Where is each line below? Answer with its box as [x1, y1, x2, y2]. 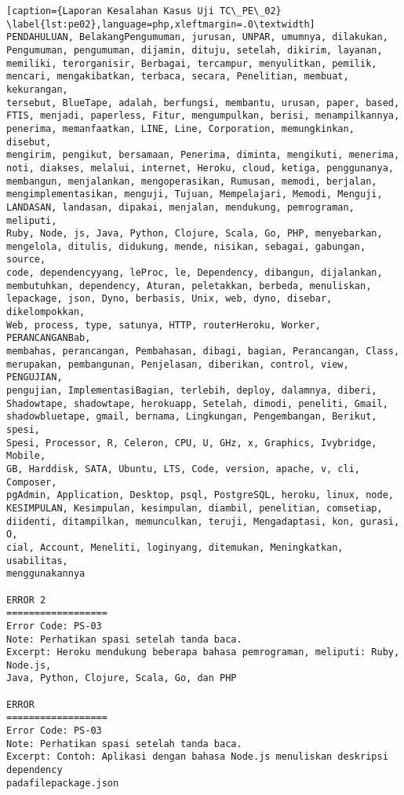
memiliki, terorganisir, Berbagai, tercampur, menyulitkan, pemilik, [6, 57, 377, 69]
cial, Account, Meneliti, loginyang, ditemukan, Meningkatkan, [6, 541, 344, 553]
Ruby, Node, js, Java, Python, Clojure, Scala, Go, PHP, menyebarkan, [6, 228, 383, 240]
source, [6, 254, 46, 266]
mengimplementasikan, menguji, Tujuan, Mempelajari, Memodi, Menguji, [6, 189, 383, 200]
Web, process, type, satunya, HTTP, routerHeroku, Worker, [6, 319, 321, 331]
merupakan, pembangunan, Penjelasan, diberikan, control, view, [6, 358, 349, 370]
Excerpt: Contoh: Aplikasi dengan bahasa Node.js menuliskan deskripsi [6, 751, 388, 763]
